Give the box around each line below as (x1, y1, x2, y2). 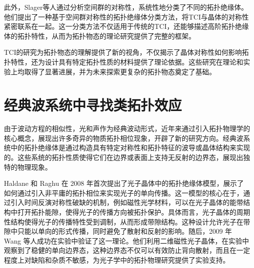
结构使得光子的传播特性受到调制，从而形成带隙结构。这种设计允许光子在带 (10, 216, 250, 226)
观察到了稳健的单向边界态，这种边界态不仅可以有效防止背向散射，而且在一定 (4, 245, 250, 255)
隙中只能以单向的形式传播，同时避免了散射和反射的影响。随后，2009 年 (4, 226, 232, 236)
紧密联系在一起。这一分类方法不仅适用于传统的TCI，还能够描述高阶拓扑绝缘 (4, 21, 249, 31)
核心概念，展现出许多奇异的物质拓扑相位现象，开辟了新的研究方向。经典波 (4, 133, 243, 143)
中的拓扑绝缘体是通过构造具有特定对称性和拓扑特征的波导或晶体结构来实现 (10, 142, 250, 153)
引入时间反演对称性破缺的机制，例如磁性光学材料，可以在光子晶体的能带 (10, 197, 243, 207)
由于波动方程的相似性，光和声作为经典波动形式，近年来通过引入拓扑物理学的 (4, 123, 250, 134)
